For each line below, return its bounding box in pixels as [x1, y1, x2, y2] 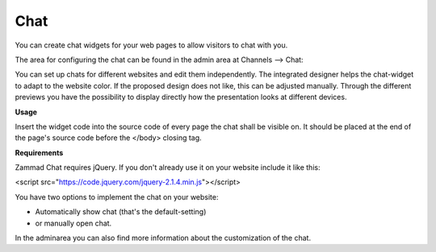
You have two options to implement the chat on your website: [15, 192, 219, 201]
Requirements [15, 147, 64, 157]
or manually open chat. [35, 218, 112, 228]
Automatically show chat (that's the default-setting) [35, 207, 207, 217]
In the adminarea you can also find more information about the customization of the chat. [15, 233, 311, 243]
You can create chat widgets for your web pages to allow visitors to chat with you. [15, 40, 288, 50]
